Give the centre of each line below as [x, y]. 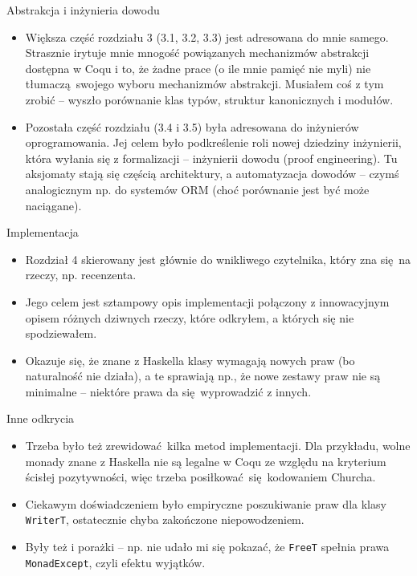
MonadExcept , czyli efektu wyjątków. [115, 562]
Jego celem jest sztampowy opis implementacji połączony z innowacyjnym [207, 301]
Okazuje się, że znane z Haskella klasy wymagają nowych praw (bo [190, 360]
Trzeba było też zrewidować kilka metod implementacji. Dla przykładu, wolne [218, 446]
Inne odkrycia [41, 418]
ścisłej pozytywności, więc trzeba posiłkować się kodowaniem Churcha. [200, 477]
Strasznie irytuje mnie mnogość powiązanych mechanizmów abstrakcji [197, 53]
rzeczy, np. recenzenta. [81, 275]
